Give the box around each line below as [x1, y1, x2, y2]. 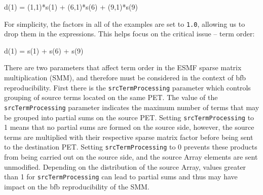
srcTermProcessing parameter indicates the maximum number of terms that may [4, 102, 259, 112]
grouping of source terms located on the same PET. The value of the [4, 92, 218, 103]
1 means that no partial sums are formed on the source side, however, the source [4, 122, 254, 132]
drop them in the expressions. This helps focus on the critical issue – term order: [4, 28, 255, 39]
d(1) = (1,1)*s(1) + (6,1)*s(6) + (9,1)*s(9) [4, 2, 138, 12]
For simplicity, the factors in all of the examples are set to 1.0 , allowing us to [4, 18, 245, 29]
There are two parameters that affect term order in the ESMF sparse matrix [4, 62, 242, 73]
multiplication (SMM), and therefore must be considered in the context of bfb [4, 72, 246, 83]
